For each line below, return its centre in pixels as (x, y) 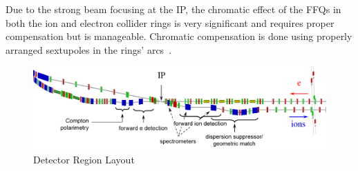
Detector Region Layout (84, 160)
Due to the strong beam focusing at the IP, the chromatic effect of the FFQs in (173, 9)
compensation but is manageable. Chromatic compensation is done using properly (179, 36)
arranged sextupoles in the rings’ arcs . (89, 49)
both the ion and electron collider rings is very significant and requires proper (170, 22)
